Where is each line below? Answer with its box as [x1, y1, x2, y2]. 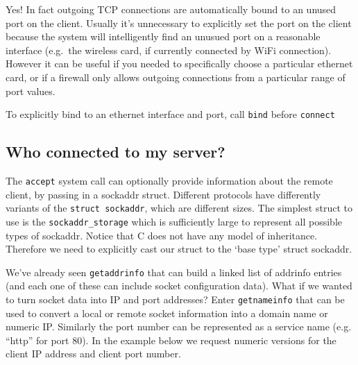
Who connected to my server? [6, 141, 225, 162]
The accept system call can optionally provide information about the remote [6, 173, 333, 188]
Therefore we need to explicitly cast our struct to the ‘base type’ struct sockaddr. [6, 241, 352, 256]
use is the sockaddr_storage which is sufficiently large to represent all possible [6, 214, 342, 228]
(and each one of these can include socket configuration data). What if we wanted [6, 278, 352, 293]
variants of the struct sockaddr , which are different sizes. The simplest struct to [6, 201, 352, 215]
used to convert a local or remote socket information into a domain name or [6, 305, 328, 320]
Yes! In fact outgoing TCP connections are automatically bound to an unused [6, 2, 336, 16]
